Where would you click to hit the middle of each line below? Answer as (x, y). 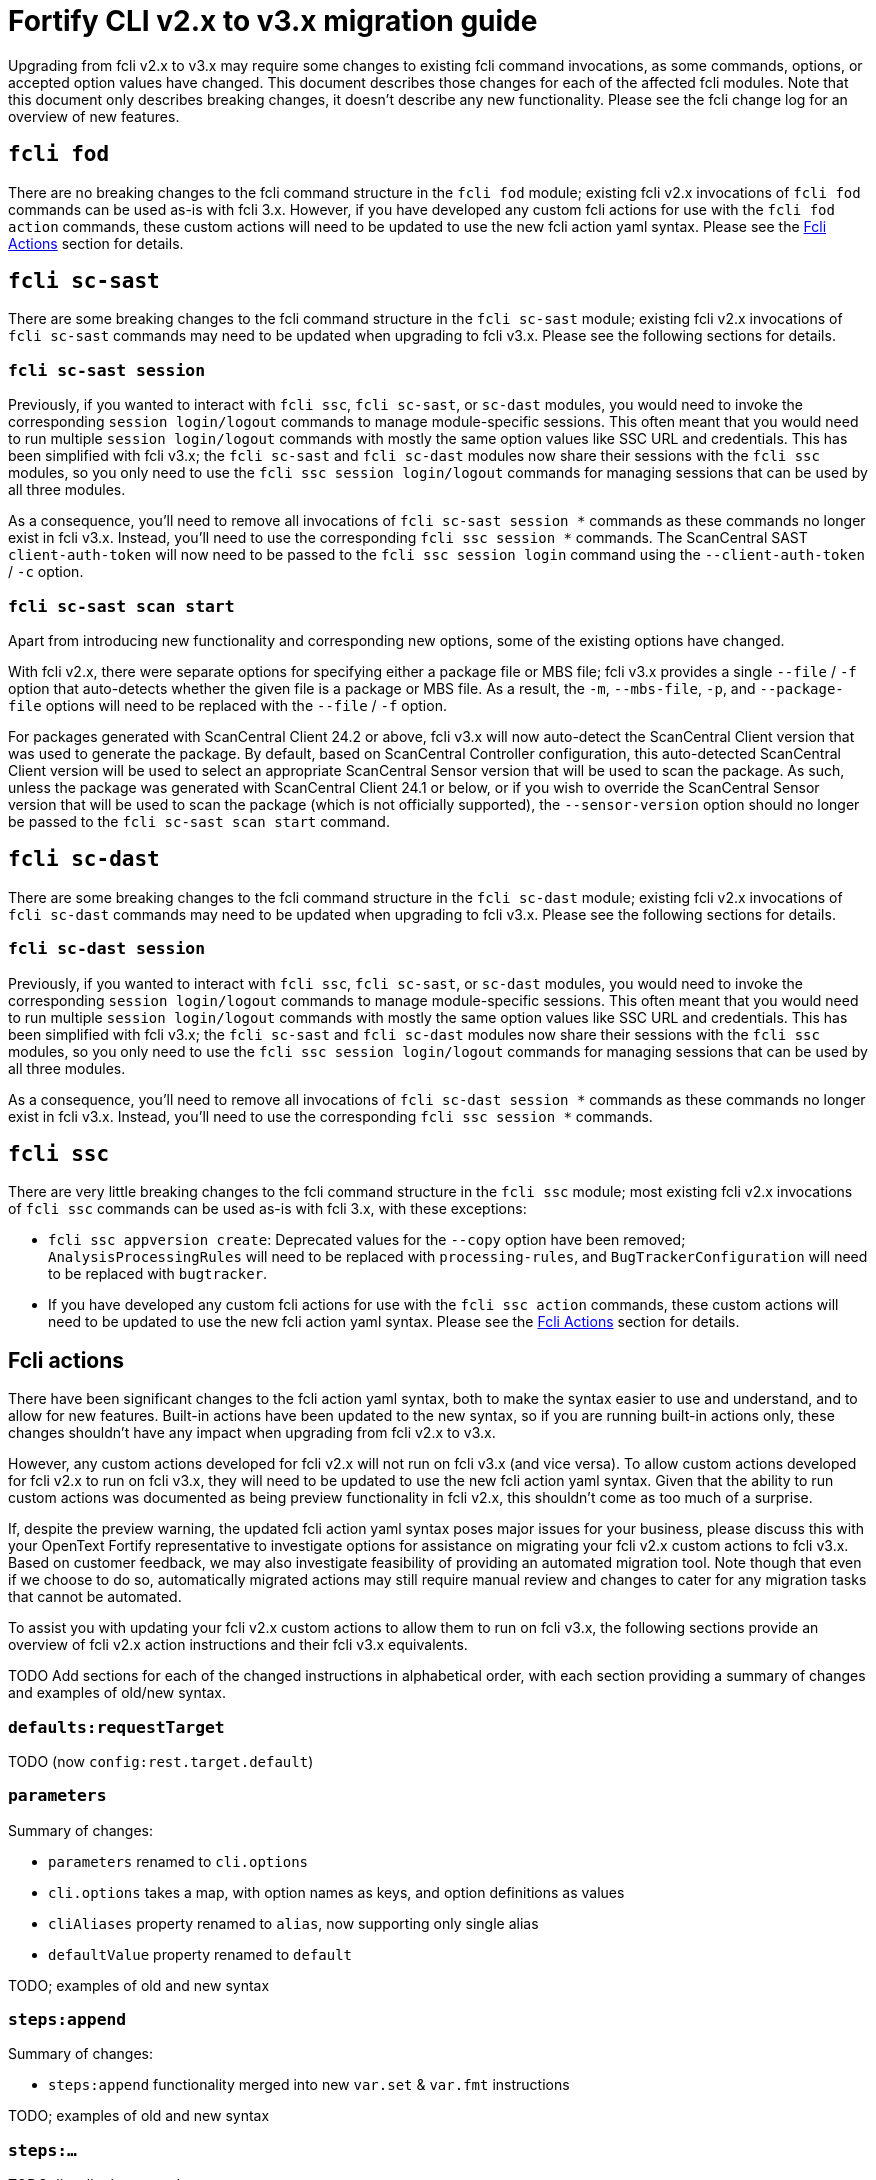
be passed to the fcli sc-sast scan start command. (199, 821)
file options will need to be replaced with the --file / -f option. (227, 705)
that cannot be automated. (95, 1597)
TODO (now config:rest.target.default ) (161, 1761)
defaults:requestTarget (116, 1727)
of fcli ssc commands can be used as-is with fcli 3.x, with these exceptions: (267, 1209)
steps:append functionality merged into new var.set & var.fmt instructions (309, 2085)
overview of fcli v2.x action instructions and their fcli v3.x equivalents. (238, 1645)
